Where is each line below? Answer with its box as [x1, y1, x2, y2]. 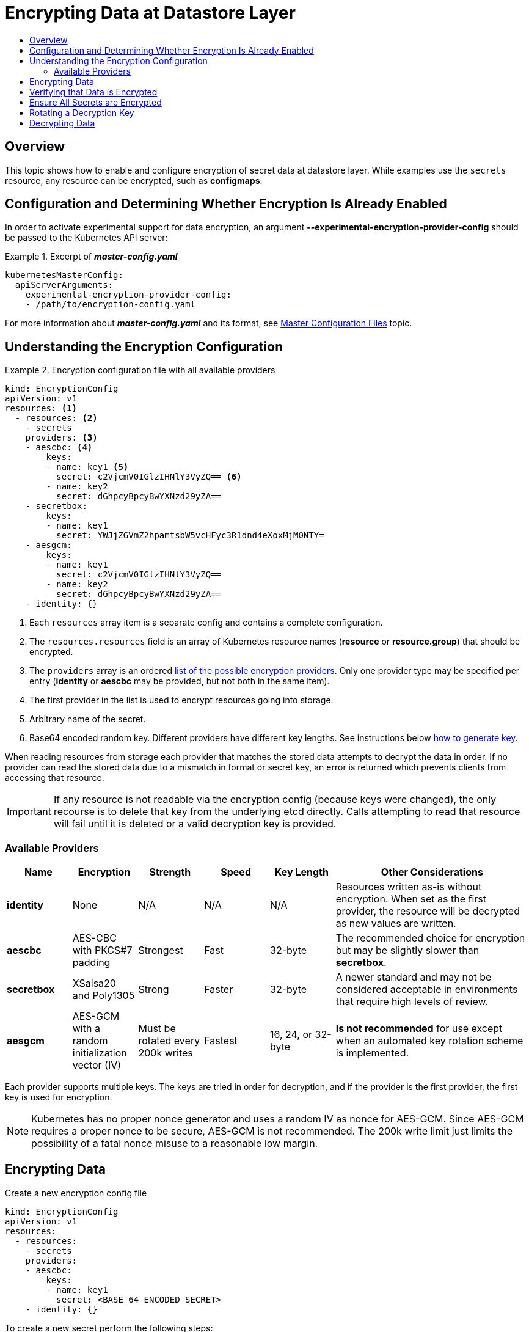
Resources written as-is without [335, 880, 482, 893]
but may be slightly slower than [335, 944, 480, 957]
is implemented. [335, 1047, 409, 1059]
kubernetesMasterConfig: [5, 270, 123, 280]
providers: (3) [25, 433, 98, 443]
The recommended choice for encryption [335, 932, 525, 945]
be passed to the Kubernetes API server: [5, 232, 168, 243]
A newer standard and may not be [335, 971, 492, 984]
